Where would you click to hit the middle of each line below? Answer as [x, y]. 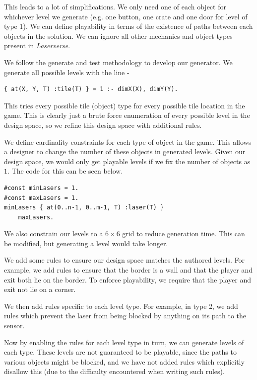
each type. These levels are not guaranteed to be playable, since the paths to [120, 352]
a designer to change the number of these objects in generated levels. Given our [125, 151]
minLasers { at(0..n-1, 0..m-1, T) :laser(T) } [84, 208]
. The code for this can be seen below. [65, 171]
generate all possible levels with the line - [67, 72]
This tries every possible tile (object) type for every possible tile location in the [125, 105]
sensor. [14, 326]
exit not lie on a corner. [40, 289]
